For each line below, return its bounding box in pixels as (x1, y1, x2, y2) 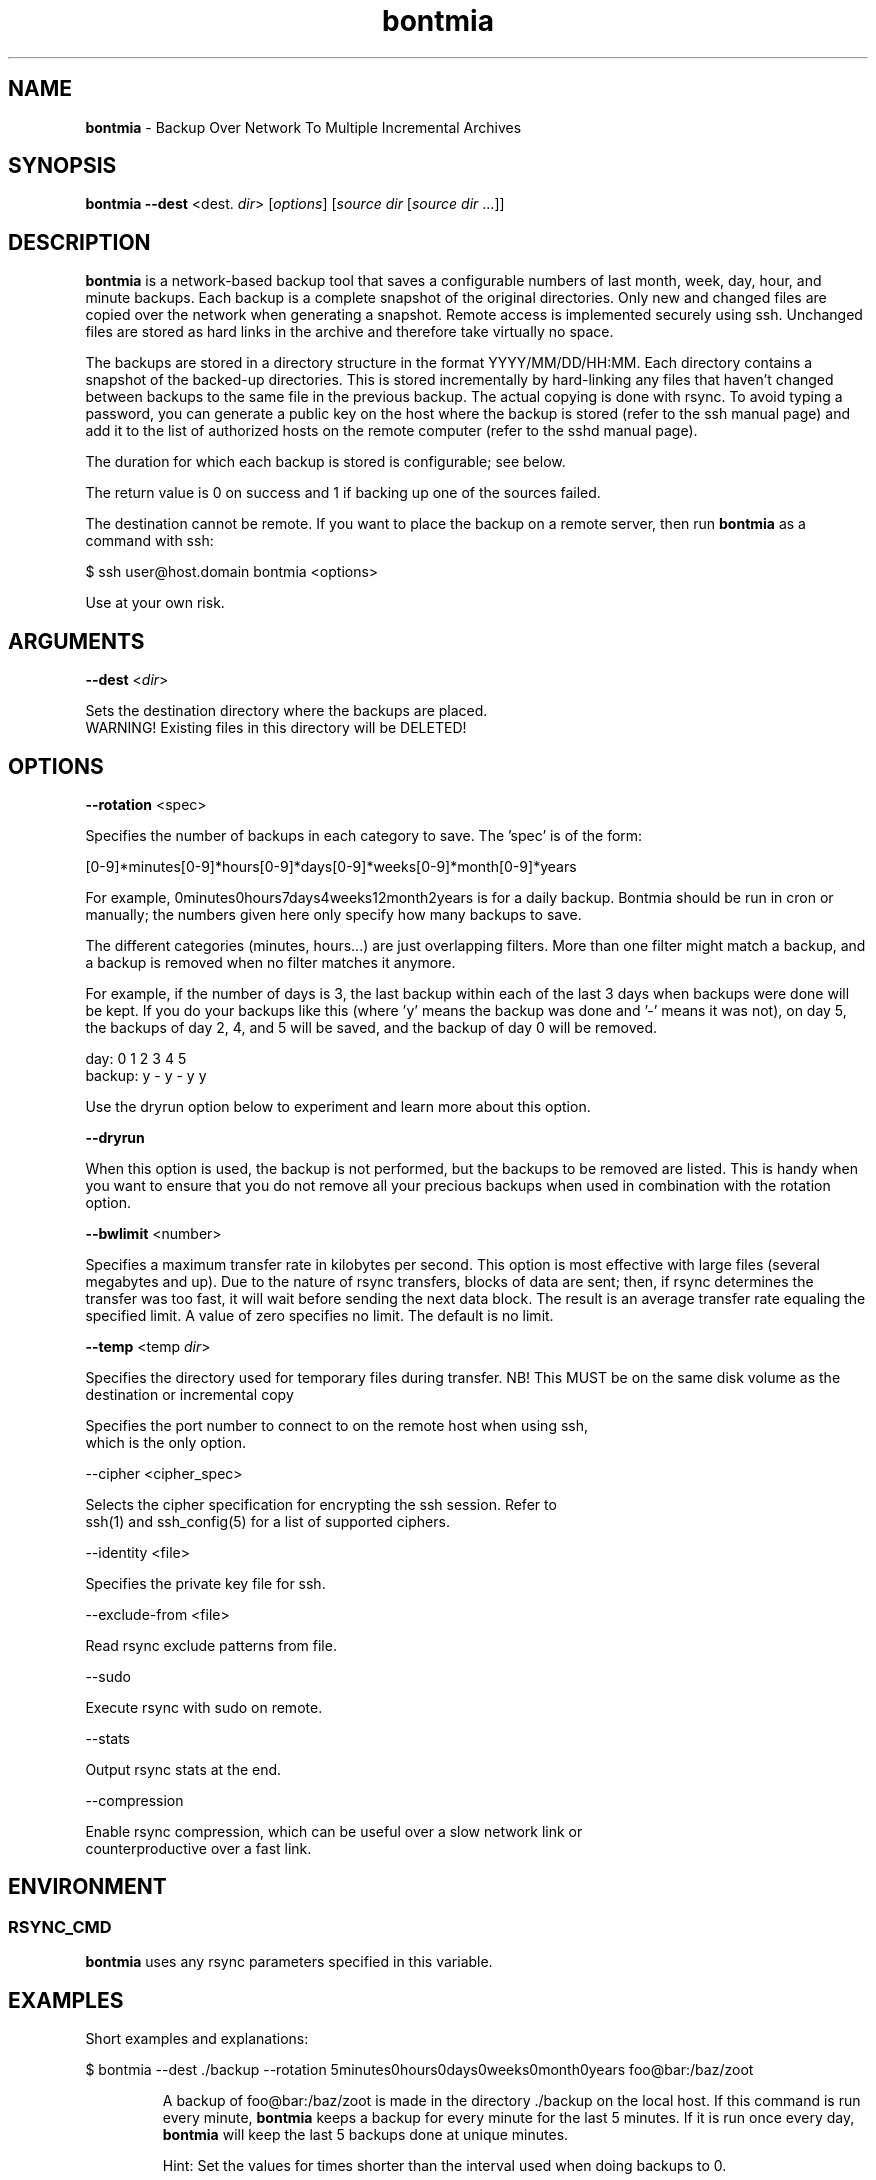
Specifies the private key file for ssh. (85, 1574, 326, 1592)
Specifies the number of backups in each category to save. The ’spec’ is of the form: (85, 826, 643, 844)
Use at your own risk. (85, 594, 225, 612)
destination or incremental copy (85, 1385, 294, 1403)
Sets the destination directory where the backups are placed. (85, 702, 488, 720)
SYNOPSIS (8, 153, 117, 179)
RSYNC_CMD (8, 1916, 112, 1937)
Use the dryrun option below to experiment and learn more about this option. (85, 1097, 591, 1115)
